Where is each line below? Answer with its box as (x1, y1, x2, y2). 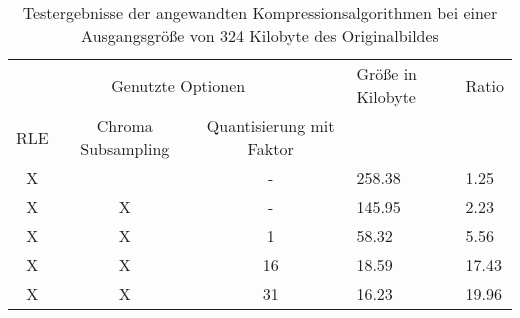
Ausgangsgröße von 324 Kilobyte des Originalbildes (81, 24, 439, 47)
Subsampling (80, 137, 170, 160)
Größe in (356, 62, 417, 85)
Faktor (247, 137, 294, 160)
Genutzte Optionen (111, 73, 246, 97)
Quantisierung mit (206, 114, 335, 137)
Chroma (96, 114, 153, 137)
